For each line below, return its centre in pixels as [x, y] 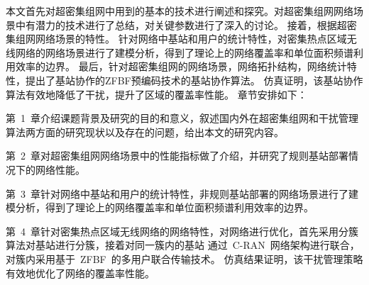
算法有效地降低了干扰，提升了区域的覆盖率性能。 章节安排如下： [156, 94]
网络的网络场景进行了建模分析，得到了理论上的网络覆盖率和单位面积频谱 [184, 52]
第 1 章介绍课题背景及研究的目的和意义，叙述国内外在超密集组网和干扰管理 [182, 118]
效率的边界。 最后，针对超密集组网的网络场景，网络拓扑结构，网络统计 [181, 66]
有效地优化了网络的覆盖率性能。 [80, 273]
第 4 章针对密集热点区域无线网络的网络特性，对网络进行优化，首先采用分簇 [182, 231]
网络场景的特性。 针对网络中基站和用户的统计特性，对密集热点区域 [191, 39]
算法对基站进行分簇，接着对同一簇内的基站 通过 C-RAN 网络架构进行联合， [183, 245]
